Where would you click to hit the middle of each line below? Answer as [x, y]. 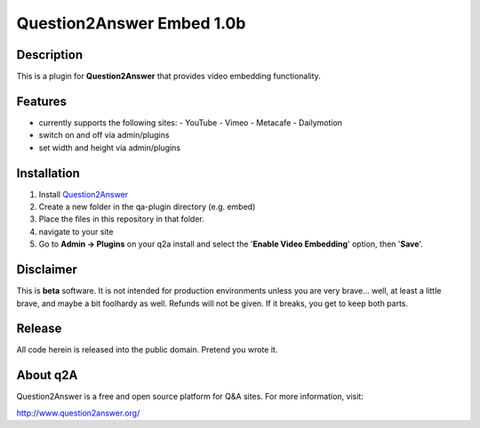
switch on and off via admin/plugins [104, 135]
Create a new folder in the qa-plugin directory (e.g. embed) [147, 207]
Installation [48, 173]
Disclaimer [47, 270]
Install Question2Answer [84, 194]
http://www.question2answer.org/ [78, 413]
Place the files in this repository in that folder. [121, 219]
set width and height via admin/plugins [110, 148]
